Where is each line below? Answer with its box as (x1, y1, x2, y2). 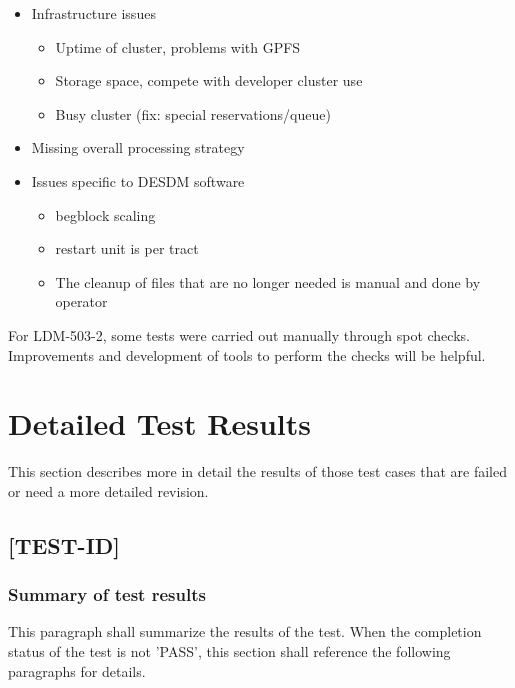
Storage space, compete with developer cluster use (55, 70, 363, 91)
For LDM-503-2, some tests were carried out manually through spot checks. (8, 324, 470, 345)
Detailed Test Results (8, 403, 311, 444)
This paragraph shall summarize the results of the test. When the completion (8, 621, 482, 642)
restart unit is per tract (55, 238, 199, 259)
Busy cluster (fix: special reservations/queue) (55, 103, 331, 124)
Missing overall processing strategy (31, 137, 245, 158)
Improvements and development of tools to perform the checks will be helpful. (8, 344, 486, 365)
